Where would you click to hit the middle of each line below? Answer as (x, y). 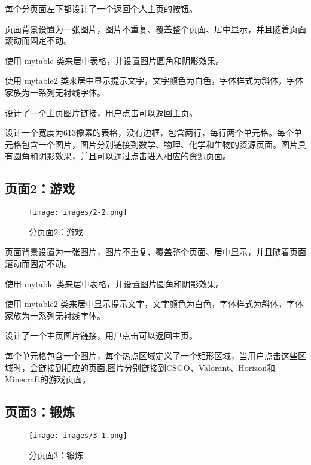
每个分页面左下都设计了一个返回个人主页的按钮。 (101, 8)
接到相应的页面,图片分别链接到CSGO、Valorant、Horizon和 (161, 367)
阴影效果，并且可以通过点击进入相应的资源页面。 (134, 156)
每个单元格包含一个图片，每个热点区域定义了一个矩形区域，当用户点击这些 (151, 355)
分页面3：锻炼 (56, 455)
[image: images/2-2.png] (78, 213)
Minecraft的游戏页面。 (48, 379)
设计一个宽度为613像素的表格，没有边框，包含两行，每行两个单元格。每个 (149, 133)
